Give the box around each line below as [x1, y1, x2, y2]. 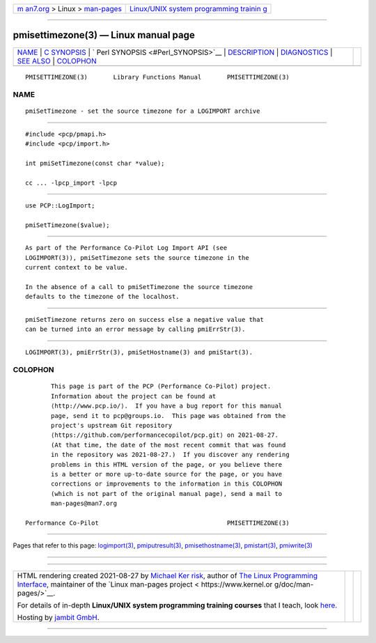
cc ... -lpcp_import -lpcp [25, 178, 118, 187]
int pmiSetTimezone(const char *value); [25, 160, 165, 167]
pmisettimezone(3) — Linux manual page [13, 29, 195, 41]
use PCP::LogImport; [25, 202, 95, 210]
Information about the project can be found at [51, 392, 217, 400]
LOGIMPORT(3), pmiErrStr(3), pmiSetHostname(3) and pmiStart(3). [25, 348, 253, 356]
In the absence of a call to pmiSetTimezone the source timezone [25, 283, 253, 290]
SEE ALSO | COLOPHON [17, 56, 97, 65]
